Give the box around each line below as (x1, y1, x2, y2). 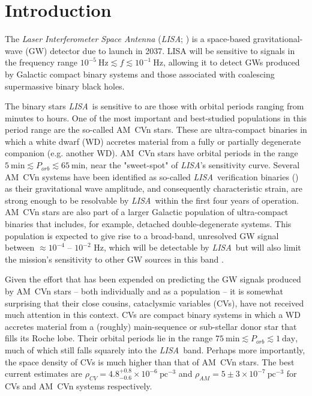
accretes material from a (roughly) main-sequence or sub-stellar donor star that (5, 320, 297, 332)
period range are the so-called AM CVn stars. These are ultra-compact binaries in (5, 123, 307, 136)
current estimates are (5, 367, 82, 380)
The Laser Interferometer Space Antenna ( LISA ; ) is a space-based (5, 32, 251, 45)
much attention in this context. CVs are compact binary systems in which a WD (5, 308, 301, 321)
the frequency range (5, 56, 78, 69)
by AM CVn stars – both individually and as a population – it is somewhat (5, 285, 284, 297)
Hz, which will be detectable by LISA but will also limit (94, 241, 301, 254)
